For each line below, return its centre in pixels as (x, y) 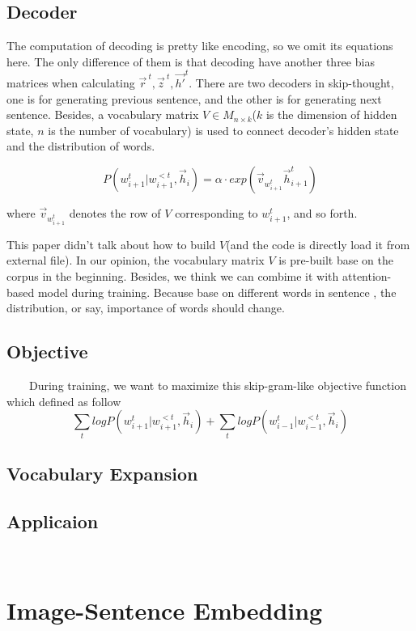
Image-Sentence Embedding (165, 610)
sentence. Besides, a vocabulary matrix (103, 114)
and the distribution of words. (81, 146)
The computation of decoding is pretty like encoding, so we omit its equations (200, 46)
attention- (367, 276)
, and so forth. (322, 213)
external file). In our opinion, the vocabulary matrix (136, 260)
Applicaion (53, 521)
